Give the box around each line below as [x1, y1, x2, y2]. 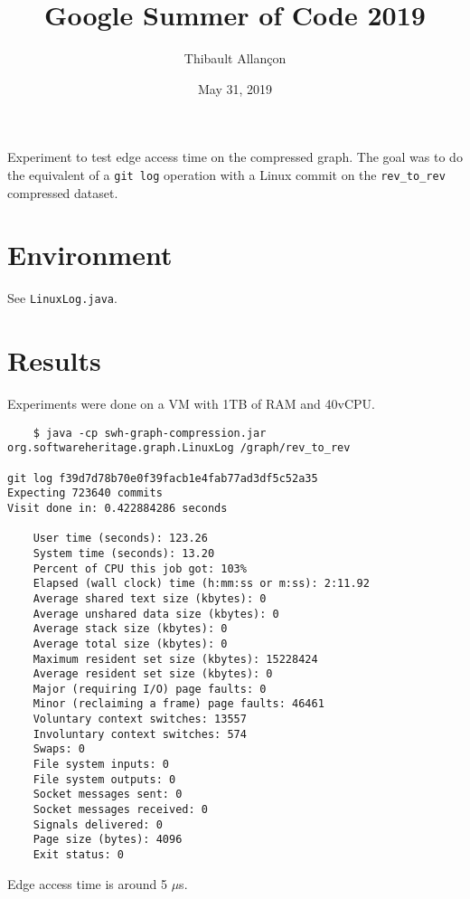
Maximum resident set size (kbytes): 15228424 [33, 652, 318, 666]
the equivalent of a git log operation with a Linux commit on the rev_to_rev [7, 165, 446, 184]
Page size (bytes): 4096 [33, 833, 183, 847]
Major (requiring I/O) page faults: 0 [33, 682, 267, 696]
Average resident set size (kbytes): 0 [33, 667, 273, 681]
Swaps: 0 [33, 743, 85, 756]
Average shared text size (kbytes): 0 [33, 591, 267, 605]
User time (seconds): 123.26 [33, 532, 208, 545]
